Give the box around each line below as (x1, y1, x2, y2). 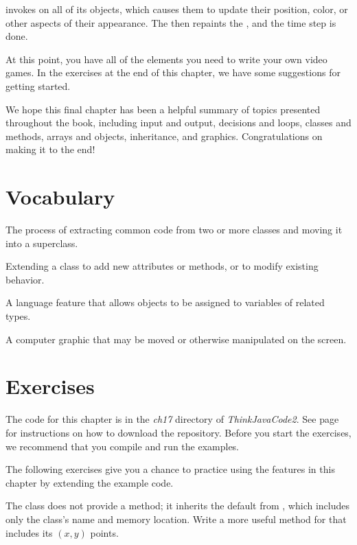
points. (90, 525, 119, 540)
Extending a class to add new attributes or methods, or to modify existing (5, 259, 319, 273)
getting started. (5, 78, 71, 93)
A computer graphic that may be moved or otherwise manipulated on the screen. (5, 332, 347, 346)
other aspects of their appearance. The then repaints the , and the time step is (5, 15, 336, 30)
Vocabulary (5, 183, 115, 211)
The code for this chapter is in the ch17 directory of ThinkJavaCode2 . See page (5, 412, 339, 426)
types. (5, 309, 31, 323)
